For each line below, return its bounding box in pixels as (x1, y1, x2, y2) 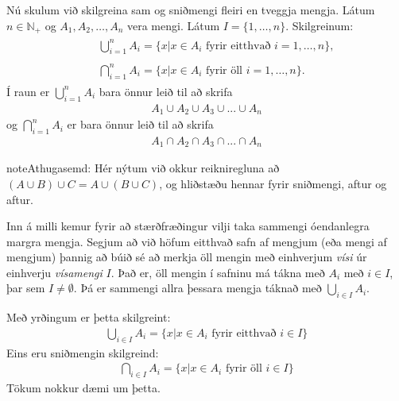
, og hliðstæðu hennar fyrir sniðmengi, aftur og (159, 175, 387, 191)
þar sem (6, 280, 45, 296)
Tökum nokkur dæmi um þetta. (6, 380, 161, 396)
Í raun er (6, 83, 50, 99)
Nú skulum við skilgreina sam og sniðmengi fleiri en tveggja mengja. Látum (6, 2, 375, 17)
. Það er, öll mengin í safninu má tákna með (110, 264, 325, 280)
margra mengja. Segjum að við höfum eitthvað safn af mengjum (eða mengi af (6, 233, 387, 249)
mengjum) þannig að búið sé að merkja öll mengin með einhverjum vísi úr (6, 249, 367, 265)
